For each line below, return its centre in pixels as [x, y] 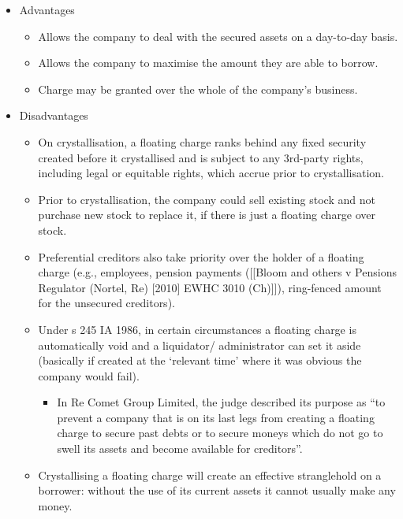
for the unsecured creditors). [106, 303]
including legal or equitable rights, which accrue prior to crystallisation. [211, 173]
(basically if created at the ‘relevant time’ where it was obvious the [200, 360]
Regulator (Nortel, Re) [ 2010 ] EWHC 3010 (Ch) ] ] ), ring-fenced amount [210, 287]
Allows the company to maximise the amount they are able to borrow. [208, 63]
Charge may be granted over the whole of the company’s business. [198, 89]
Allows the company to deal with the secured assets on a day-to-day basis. [218, 36]
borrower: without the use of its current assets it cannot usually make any [217, 490]
